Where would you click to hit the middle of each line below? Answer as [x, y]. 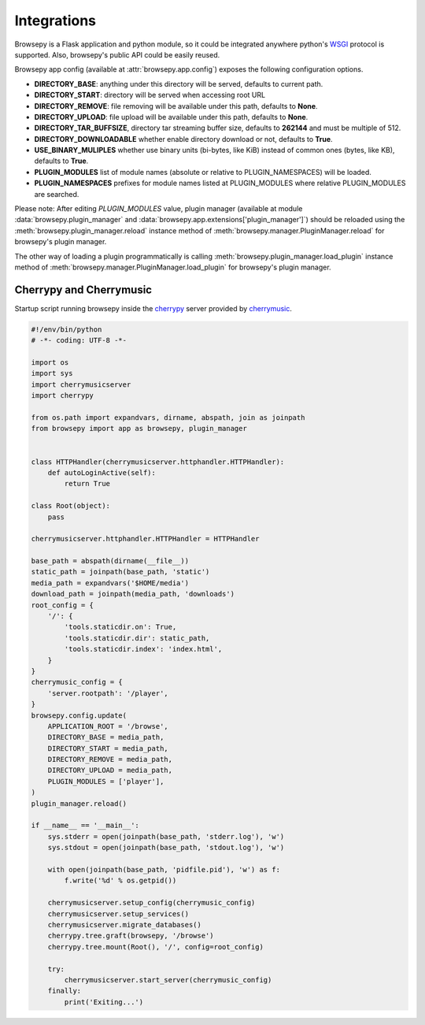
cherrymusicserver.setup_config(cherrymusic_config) [152, 903]
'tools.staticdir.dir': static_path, [137, 638]
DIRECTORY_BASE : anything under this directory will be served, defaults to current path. [179, 84]
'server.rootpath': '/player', [108, 693]
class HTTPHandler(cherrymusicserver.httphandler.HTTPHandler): [158, 462]
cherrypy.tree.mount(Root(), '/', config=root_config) [155, 947]
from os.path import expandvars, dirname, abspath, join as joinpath [168, 417]
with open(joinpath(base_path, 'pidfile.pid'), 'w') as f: [164, 869]
